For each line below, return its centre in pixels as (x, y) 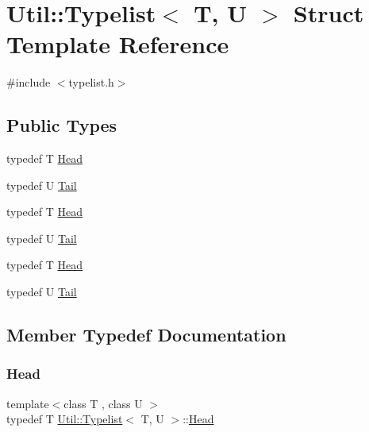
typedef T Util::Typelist (65, 419)
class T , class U (103, 403)
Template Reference (118, 44)
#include (29, 82)
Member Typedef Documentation (146, 335)
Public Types (62, 125)
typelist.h (91, 82)
